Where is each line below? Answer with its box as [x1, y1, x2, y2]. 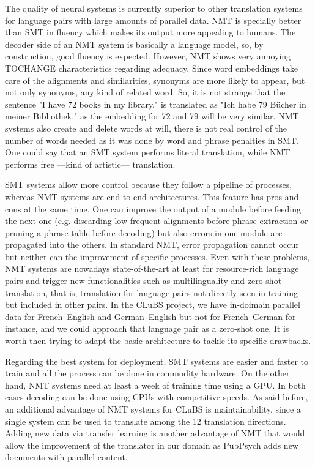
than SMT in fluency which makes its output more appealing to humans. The [5, 26, 296, 39]
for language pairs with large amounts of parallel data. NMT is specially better [5, 13, 302, 26]
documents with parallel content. [5, 450, 128, 463]
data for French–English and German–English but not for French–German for [5, 310, 296, 323]
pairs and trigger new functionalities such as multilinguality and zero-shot [5, 274, 282, 287]
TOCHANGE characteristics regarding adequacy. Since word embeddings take [5, 61, 298, 74]
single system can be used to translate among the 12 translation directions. [5, 414, 286, 427]
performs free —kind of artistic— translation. [5, 157, 176, 170]
